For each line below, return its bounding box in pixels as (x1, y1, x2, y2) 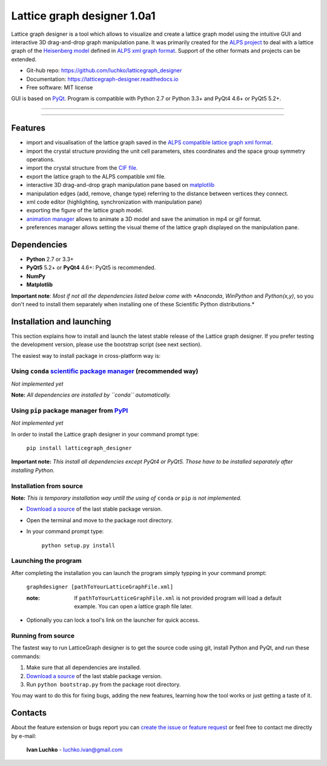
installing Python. (11, 466, 54, 474)
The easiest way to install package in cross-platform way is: (11, 352, 161, 359)
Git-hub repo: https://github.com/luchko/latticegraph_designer (26, 67, 182, 74)
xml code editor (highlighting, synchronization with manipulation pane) (26, 198, 202, 206)
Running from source (11, 631, 75, 640)
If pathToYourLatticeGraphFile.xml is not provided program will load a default (74, 594, 282, 602)
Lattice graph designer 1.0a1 (11, 9, 156, 22)
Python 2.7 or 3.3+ (26, 255, 74, 263)
